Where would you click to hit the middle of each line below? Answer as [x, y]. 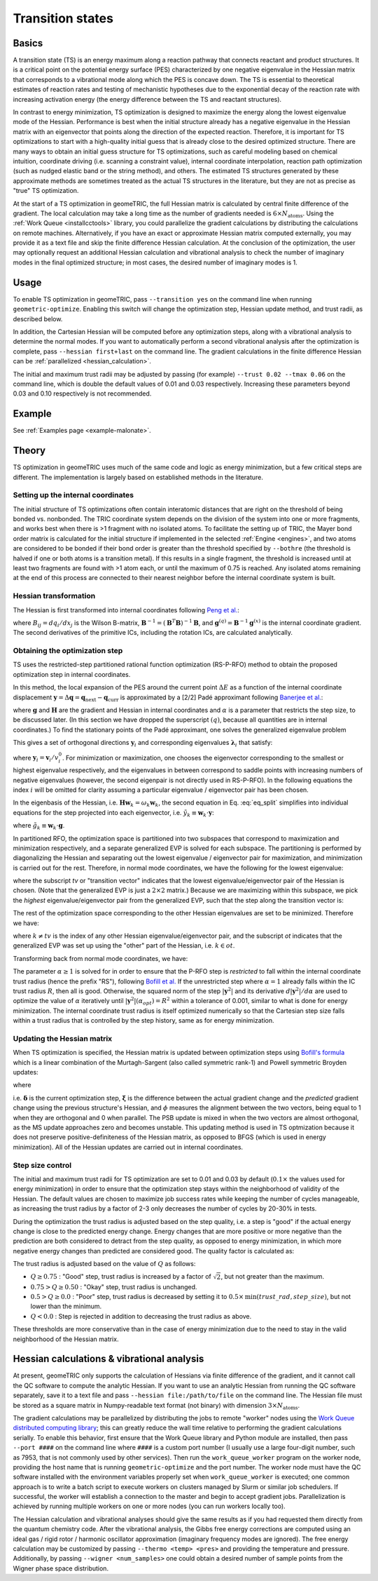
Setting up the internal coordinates [73, 495]
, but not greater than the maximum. [273, 1277]
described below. [38, 318]
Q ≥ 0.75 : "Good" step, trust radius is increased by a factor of [121, 1277]
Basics [28, 43]
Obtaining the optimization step [68, 651]
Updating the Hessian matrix [63, 1038]
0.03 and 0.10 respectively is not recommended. [82, 393]
